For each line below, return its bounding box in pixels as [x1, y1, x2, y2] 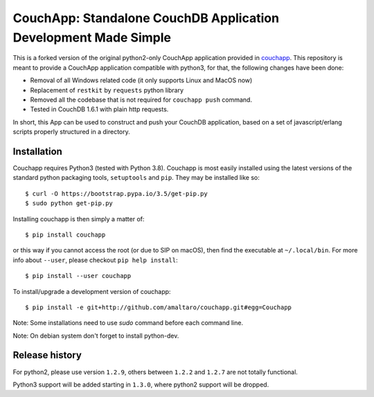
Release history [12, 349, 82, 361]
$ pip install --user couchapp [25, 272, 132, 280]
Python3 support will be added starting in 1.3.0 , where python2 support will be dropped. [12, 380, 269, 389]
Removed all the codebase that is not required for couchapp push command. [30, 95, 253, 104]
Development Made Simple [12, 30, 172, 45]
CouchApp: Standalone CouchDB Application [12, 10, 280, 26]
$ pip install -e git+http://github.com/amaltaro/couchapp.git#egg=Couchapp [25, 303, 292, 311]
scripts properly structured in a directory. [12, 128, 131, 136]
